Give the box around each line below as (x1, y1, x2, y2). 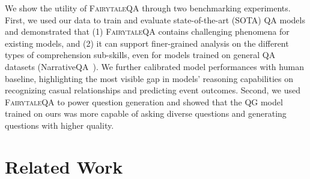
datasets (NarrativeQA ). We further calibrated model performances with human (5, 60, 304, 72)
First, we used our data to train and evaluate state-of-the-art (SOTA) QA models (5, 13, 305, 26)
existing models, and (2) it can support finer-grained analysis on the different (5, 37, 289, 49)
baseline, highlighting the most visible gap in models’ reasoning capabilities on (5, 72, 294, 84)
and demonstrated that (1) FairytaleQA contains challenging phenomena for (5, 25, 290, 38)
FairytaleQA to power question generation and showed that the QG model (5, 95, 283, 108)
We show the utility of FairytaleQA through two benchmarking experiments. (5, 2, 291, 14)
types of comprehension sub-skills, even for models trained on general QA (5, 48, 276, 61)
